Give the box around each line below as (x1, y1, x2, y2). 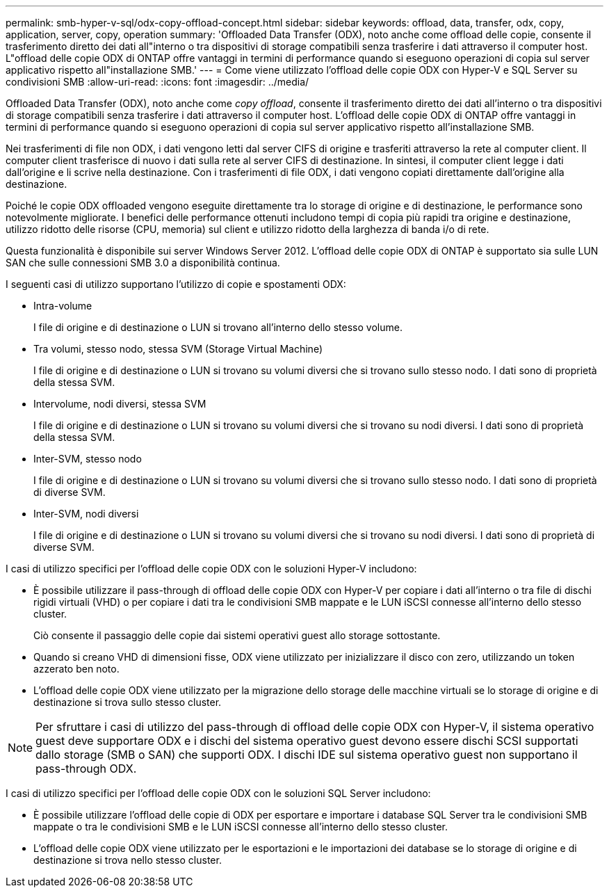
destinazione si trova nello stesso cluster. (33, 854, 222, 866)
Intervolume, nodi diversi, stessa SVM (33, 398, 206, 410)
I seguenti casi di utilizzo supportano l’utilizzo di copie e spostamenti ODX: (6, 278, 346, 290)
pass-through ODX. (35, 762, 137, 775)
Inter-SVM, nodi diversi (33, 508, 139, 520)
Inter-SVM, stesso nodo (33, 453, 142, 465)
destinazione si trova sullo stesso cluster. (33, 696, 222, 708)
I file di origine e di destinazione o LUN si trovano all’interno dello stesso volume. (33, 321, 403, 333)
